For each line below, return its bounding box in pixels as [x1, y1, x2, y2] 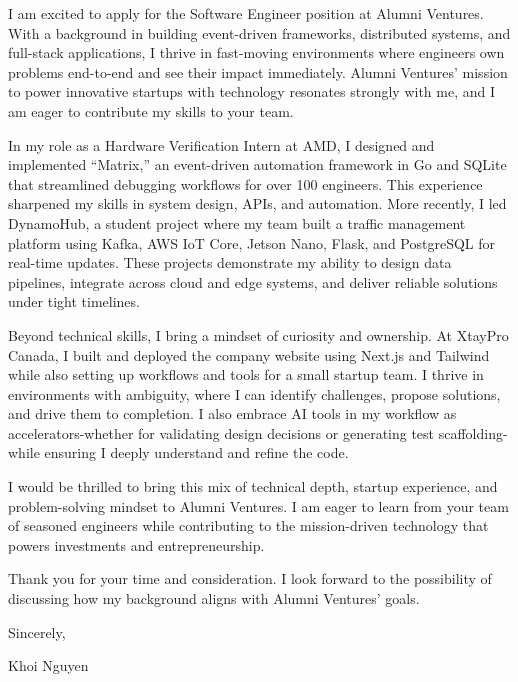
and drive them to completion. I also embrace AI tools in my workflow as [8, 403, 457, 424]
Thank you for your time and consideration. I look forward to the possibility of [8, 568, 492, 589]
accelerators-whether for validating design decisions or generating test [8, 422, 435, 443]
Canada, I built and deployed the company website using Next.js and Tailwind [8, 344, 490, 365]
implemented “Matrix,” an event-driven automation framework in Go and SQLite [8, 154, 507, 175]
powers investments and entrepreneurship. [8, 534, 265, 555]
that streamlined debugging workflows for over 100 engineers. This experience [8, 173, 483, 194]
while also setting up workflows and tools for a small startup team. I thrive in [8, 364, 484, 385]
